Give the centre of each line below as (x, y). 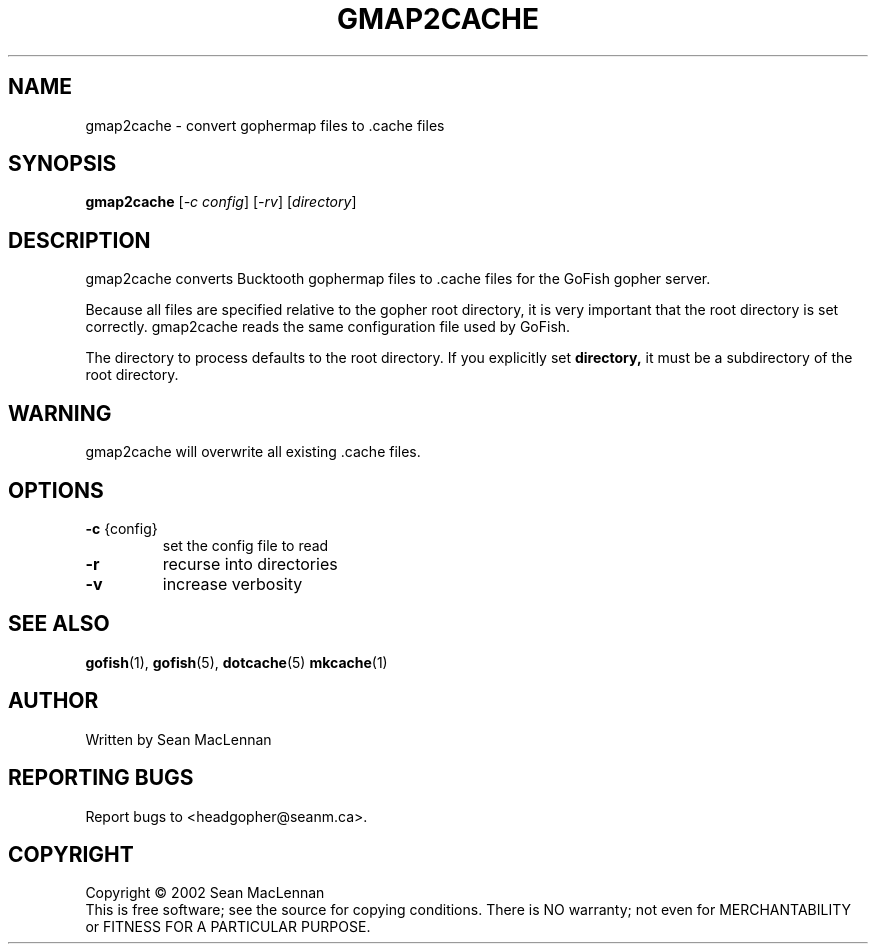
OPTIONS (56, 490)
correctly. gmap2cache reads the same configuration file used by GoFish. (328, 327)
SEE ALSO (59, 624)
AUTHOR (53, 701)
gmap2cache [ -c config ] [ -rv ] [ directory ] (221, 202)
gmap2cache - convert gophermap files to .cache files (265, 125)
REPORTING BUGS (101, 778)
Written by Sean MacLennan (178, 739)
